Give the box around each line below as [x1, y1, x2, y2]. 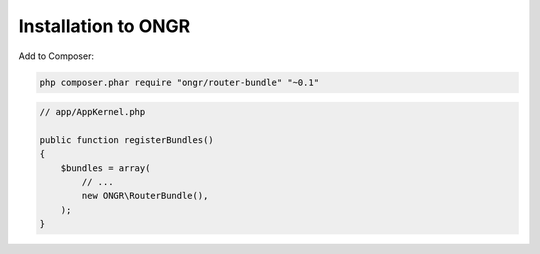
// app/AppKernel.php [39, 106, 146, 118]
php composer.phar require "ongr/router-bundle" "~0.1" [39, 76, 320, 88]
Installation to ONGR [18, 15, 191, 37]
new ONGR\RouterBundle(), [81, 190, 209, 202]
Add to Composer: [18, 50, 95, 62]
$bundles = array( [60, 162, 151, 174]
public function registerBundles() [39, 134, 214, 145]
